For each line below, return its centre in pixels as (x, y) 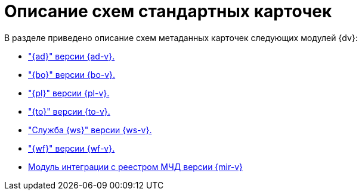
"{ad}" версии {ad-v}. (72, 56)
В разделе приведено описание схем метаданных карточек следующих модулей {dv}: (181, 37)
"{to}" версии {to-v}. (69, 111)
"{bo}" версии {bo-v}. (72, 74)
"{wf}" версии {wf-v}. (72, 148)
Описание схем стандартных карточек (168, 11)
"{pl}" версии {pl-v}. (69, 93)
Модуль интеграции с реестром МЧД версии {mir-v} (135, 166)
